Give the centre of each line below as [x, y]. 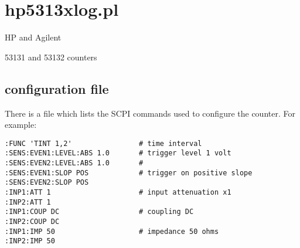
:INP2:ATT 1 [28, 202]
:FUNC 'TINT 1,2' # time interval [103, 143]
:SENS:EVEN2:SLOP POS [47, 183]
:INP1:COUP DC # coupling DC [99, 212]
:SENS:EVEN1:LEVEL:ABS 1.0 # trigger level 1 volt [118, 153]
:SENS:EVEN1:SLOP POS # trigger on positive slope [129, 173]
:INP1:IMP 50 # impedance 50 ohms [112, 231]
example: [21, 125]
